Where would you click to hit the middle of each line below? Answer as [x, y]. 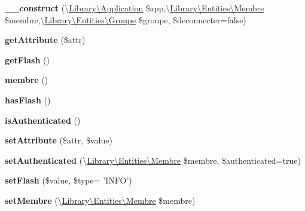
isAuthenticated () [43, 120]
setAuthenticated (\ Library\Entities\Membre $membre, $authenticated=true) [153, 160]
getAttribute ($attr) [45, 40]
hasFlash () [28, 100]
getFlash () [27, 59]
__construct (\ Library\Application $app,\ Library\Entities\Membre [135, 8]
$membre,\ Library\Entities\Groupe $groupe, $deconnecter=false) [126, 19]
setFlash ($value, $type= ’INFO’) [68, 180]
